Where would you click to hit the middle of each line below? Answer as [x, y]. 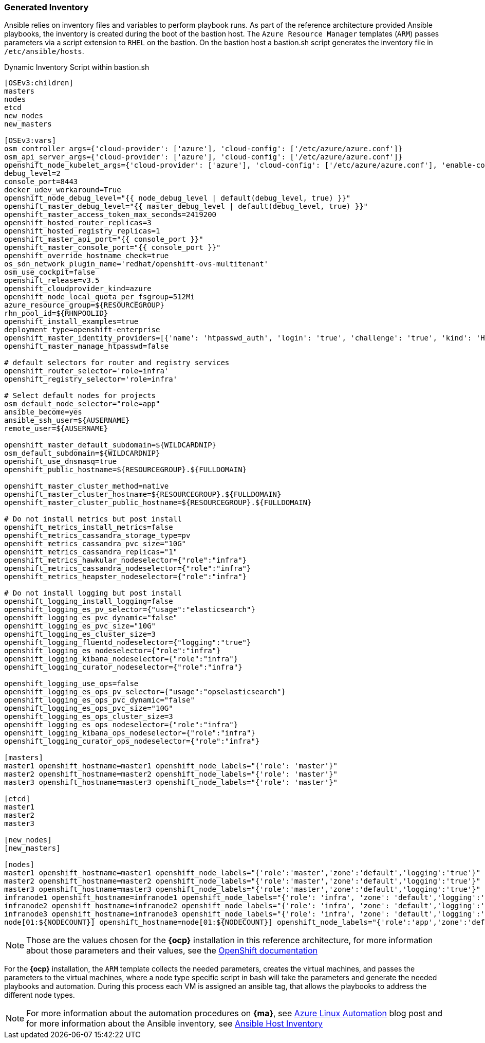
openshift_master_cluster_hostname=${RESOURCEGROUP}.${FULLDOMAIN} [143, 494]
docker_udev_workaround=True [63, 190]
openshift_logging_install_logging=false [89, 601]
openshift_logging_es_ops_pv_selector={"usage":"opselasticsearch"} [145, 692]
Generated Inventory [46, 7]
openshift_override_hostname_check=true [87, 256]
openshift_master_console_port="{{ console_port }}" [113, 248]
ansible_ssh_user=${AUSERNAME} [67, 420]
